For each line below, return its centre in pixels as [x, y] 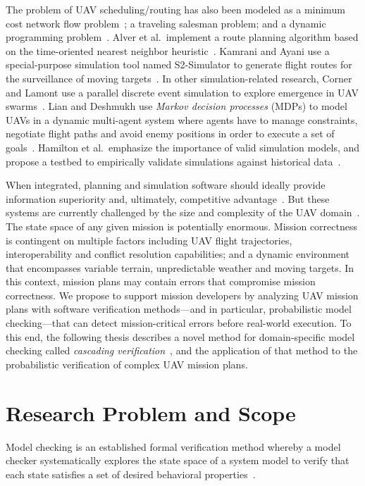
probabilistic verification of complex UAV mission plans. [127, 364]
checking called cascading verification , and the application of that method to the [182, 350]
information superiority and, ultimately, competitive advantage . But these [168, 198]
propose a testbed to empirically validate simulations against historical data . [173, 161]
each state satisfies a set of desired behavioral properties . [131, 474]
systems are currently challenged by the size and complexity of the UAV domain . [183, 212]
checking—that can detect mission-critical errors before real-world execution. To [179, 323]
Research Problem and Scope [151, 412]
